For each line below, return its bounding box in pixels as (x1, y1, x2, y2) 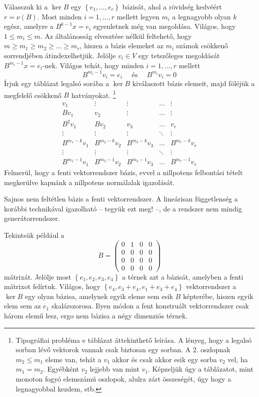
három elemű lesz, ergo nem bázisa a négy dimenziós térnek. (4, 310, 188, 321)
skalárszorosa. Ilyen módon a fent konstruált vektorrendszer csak (51, 300, 249, 311)
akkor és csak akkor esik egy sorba (112, 354, 217, 364)
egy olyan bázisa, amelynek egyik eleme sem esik (25, 291, 173, 301)
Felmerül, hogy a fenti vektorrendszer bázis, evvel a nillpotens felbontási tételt (4, 167, 243, 177)
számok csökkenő (176, 40, 228, 51)
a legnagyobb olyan (172, 11, 231, 21)
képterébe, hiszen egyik (183, 291, 254, 301)
